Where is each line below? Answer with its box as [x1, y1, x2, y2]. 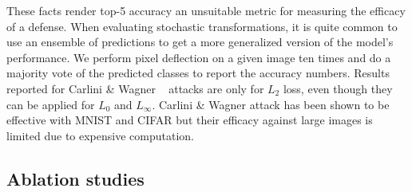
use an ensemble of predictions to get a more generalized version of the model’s [6, 33, 394, 50]
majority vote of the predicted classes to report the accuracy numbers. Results [6, 65, 390, 81]
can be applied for [6, 96, 95, 112]
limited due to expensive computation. [6, 127, 194, 143]
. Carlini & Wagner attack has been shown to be [152, 96, 390, 112]
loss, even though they [283, 80, 393, 96]
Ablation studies [6, 166, 145, 190]
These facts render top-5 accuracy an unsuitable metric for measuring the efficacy [6, 2, 406, 18]
